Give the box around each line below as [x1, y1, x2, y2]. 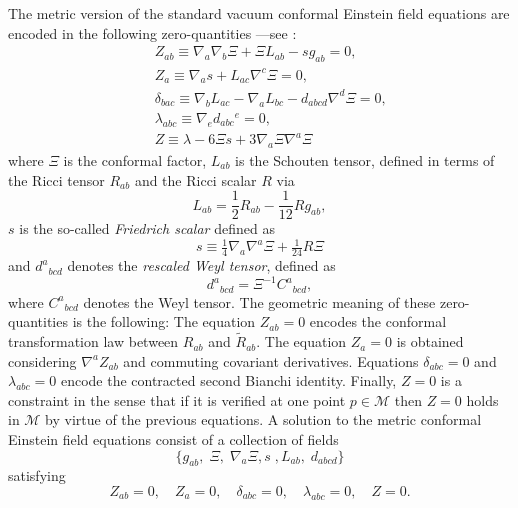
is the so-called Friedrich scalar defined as [19, 218, 275, 239]
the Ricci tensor [8, 169, 105, 190]
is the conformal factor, [63, 149, 207, 170]
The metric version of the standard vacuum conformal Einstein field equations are [8, 3, 510, 23]
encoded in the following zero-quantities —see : [8, 22, 297, 43]
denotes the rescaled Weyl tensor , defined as [67, 255, 336, 276]
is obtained [396, 331, 464, 352]
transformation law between [8, 331, 179, 352]
